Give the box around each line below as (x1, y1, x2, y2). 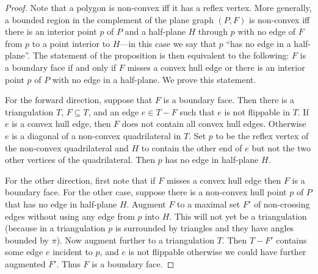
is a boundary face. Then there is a (163, 93, 295, 106)
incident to (52, 245, 93, 258)
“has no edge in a (226, 37, 291, 49)
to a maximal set (177, 197, 240, 210)
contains (276, 233, 307, 246)
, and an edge (88, 105, 139, 118)
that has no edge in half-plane (5, 197, 117, 210)
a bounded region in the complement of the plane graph (5, 13, 214, 26)
